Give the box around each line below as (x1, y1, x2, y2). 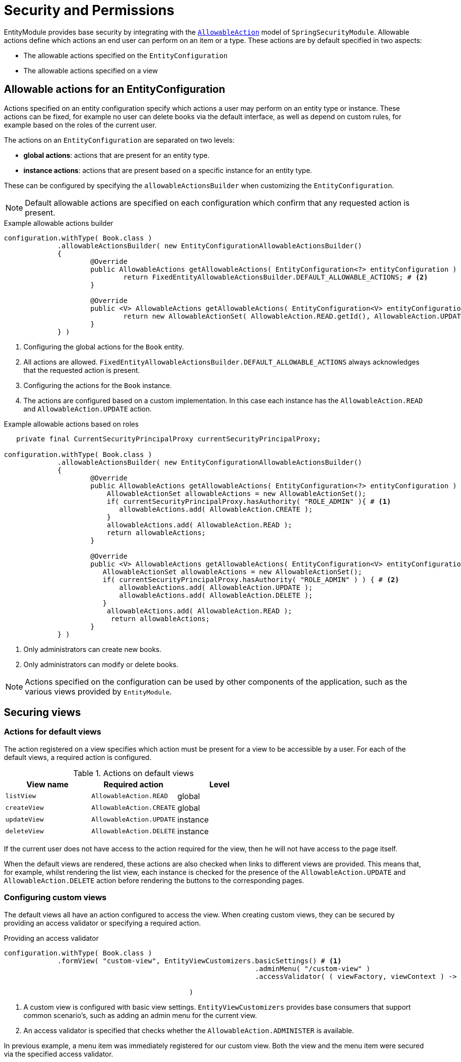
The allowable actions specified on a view (23, 66, 158, 75)
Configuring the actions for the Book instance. (23, 381, 172, 390)
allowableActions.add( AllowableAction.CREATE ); (119, 505, 313, 513)
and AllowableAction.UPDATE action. (23, 404, 152, 413)
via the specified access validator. (4, 1049, 113, 1058)
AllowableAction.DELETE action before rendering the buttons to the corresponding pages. (4, 876, 304, 885)
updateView (5, 816, 44, 824)
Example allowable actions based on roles (4, 419, 139, 428)
